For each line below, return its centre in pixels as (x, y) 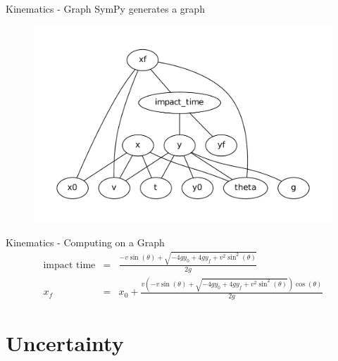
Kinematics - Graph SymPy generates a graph (105, 8)
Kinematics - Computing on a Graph (85, 242)
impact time (69, 265)
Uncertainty (65, 343)
